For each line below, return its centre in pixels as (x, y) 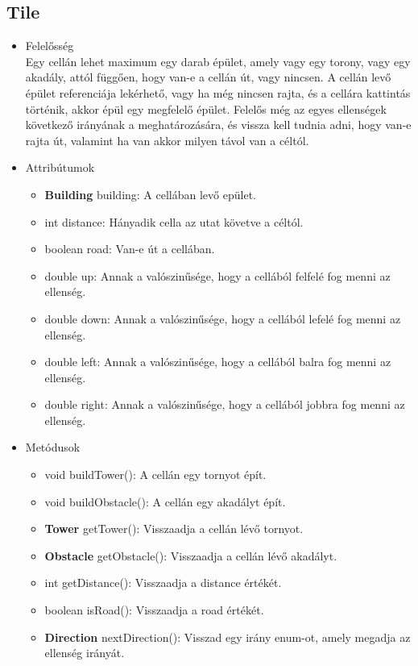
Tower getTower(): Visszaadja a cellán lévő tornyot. (174, 529)
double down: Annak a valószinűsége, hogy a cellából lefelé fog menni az (223, 318)
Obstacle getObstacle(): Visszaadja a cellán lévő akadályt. (191, 555)
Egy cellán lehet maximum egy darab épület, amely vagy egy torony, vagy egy (218, 61)
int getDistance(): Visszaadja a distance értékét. (163, 583)
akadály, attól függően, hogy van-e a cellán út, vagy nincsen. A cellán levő (208, 77)
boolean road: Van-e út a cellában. (130, 249)
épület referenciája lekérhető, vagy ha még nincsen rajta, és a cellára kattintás (218, 92)
